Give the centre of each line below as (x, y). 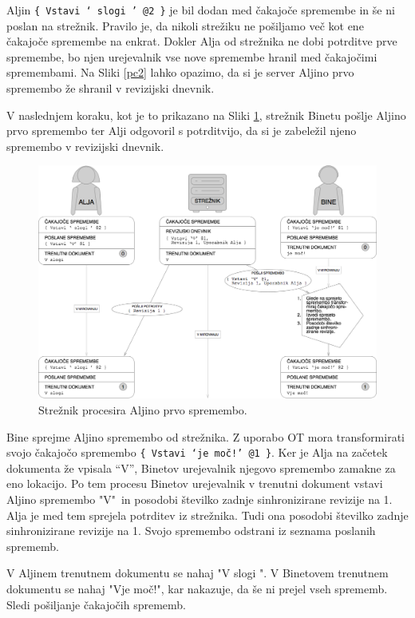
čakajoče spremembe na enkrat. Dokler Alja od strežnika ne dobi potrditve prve (202, 41)
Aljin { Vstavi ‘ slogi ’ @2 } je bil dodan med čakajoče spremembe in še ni (201, 10)
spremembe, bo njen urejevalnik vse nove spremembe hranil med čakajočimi (192, 56)
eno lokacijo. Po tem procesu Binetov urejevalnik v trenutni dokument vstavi (195, 483)
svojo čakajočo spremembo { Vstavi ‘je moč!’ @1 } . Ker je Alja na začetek (197, 452)
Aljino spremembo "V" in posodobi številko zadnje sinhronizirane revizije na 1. (200, 499)
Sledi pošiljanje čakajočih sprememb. (96, 604)
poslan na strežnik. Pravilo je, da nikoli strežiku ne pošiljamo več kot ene (185, 25)
